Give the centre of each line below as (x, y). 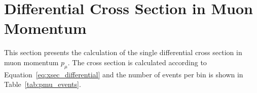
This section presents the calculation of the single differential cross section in (123, 52)
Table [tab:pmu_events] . (43, 84)
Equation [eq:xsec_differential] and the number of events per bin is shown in (124, 74)
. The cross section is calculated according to (137, 62)
